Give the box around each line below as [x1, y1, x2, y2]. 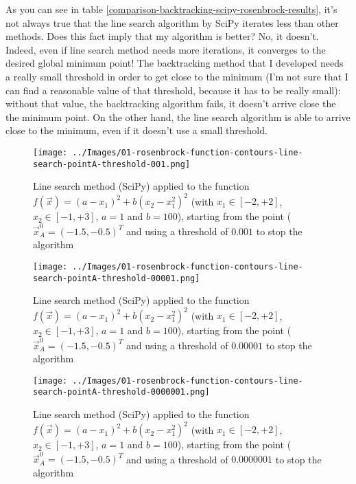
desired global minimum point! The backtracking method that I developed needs [5, 56, 344, 70]
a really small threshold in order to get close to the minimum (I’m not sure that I [5, 69, 348, 83]
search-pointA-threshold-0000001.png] [33, 387, 210, 397]
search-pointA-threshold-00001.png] [33, 273, 200, 283]
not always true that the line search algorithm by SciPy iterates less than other [5, 15, 339, 30]
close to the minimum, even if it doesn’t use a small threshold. [5, 123, 268, 137]
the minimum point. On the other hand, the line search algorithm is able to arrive [5, 109, 351, 124]
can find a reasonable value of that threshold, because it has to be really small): [5, 82, 341, 97]
